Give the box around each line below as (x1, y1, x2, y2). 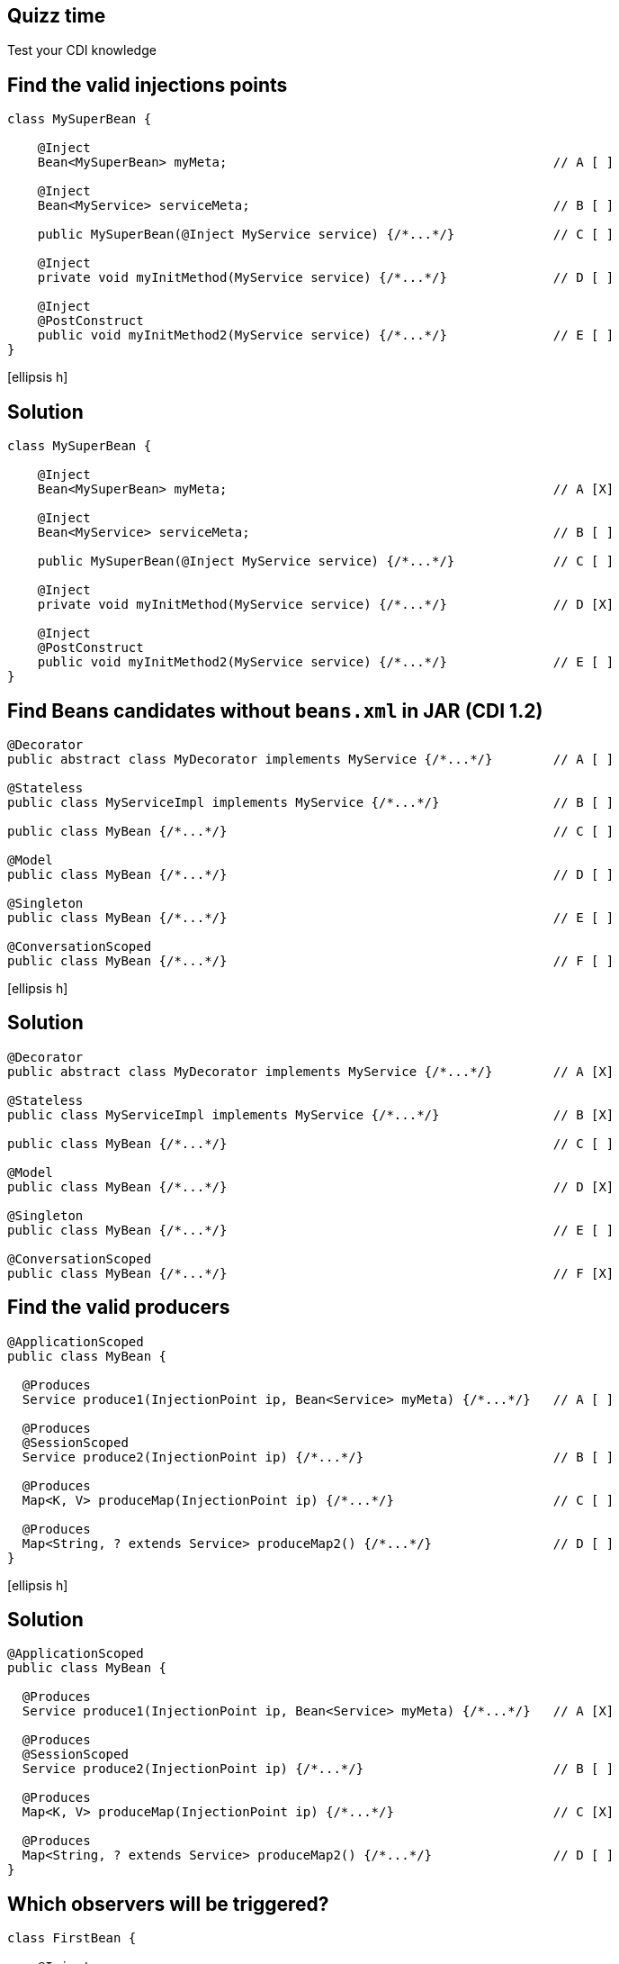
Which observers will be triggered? (7, 1892, 329, 1915)
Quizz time (7, 5, 106, 27)
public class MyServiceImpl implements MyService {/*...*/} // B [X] (7, 1107, 615, 1122)
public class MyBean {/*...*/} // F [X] (7, 1265, 615, 1281)
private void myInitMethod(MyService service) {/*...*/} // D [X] (37, 597, 615, 612)
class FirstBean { (7, 1931, 137, 1946)
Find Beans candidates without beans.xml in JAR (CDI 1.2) (7, 699, 543, 722)
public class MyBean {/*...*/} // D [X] (7, 1179, 615, 1194)
